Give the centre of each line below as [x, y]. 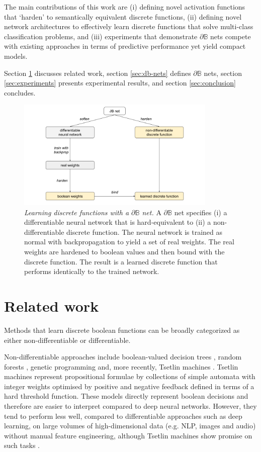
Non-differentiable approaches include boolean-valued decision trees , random [123, 357]
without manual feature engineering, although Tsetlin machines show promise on [128, 435]
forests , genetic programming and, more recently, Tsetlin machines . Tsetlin [121, 366]
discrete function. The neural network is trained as [144, 232]
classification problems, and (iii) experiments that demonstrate [101, 36]
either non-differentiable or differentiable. [67, 340]
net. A [152, 212]
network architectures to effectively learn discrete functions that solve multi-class [129, 26]
